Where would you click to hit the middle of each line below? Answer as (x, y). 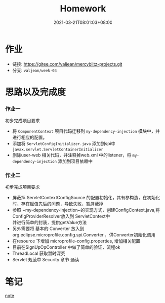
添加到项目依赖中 (75, 161)
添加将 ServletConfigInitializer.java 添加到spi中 (64, 144)
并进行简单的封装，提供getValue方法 (49, 223)
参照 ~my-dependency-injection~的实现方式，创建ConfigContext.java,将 (86, 210)
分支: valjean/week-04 (35, 70)
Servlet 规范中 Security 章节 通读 (46, 260)
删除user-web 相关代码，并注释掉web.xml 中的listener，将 (72, 155)
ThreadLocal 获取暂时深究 (39, 253)
